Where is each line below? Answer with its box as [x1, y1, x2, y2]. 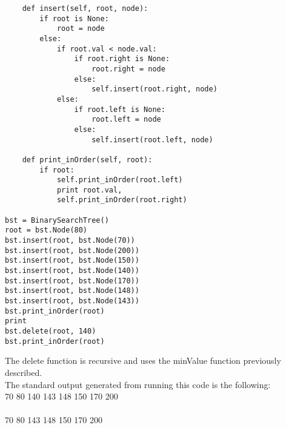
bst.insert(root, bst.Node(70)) [5, 236, 135, 245]
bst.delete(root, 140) [5, 327, 96, 335]
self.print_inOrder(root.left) [56, 176, 183, 185]
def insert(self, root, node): [22, 4, 148, 13]
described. [5, 366, 42, 378]
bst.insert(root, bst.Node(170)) [5, 276, 139, 285]
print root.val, [56, 185, 122, 194]
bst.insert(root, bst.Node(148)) [5, 286, 139, 295]
